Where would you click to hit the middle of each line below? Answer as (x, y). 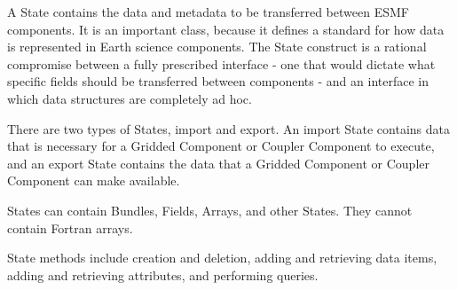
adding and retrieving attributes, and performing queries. (163, 274)
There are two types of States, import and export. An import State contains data (228, 128)
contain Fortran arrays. (70, 227)
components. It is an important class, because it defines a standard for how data (226, 29)
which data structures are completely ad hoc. (130, 98)
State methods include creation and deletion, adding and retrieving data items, (222, 258)
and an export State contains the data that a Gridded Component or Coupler (218, 163)
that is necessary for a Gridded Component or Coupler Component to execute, (221, 146)
